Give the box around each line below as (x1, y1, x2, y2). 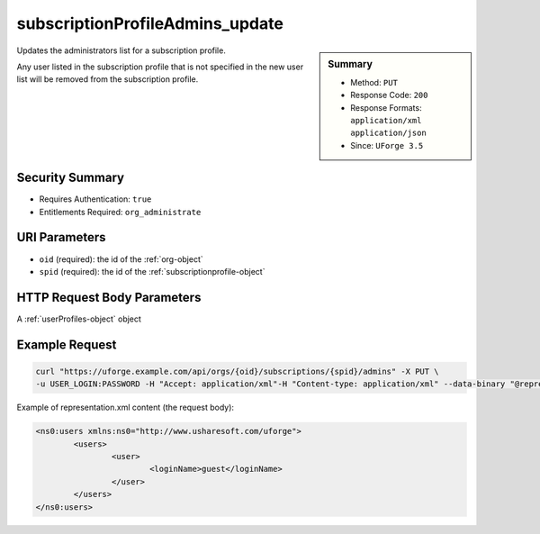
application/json (350, 128, 427, 139)
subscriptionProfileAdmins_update (16, 14, 283, 33)
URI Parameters (16, 230, 107, 245)
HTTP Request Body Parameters (16, 289, 202, 305)
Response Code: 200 (350, 90, 428, 101)
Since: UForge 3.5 (350, 140, 424, 150)
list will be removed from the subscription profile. (16, 74, 199, 85)
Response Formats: (350, 102, 422, 113)
